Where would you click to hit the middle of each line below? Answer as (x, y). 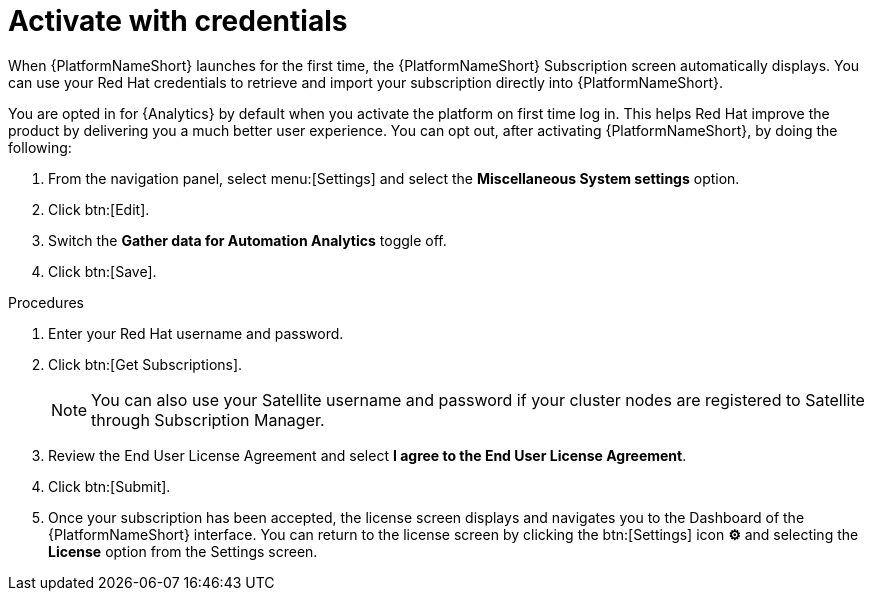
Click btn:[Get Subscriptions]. (145, 364)
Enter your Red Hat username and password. (196, 333)
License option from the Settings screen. (183, 551)
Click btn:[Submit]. (109, 486)
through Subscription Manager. (208, 419)
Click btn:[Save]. (102, 271)
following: (40, 147)
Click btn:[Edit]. (99, 209)
